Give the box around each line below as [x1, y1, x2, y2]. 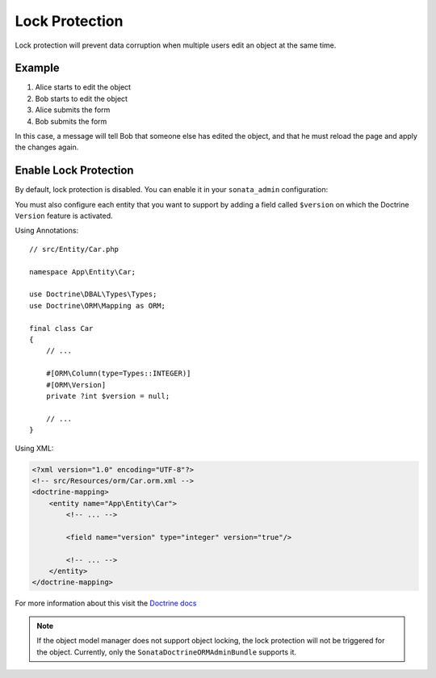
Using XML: [15, 443, 54, 453]
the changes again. [15, 142, 79, 153]
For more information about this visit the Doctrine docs [15, 598, 197, 609]
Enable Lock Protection [15, 164, 134, 178]
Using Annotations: [15, 226, 79, 236]
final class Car [29, 324, 94, 333]
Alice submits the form [35, 105, 111, 115]
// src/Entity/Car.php [29, 245, 119, 253]
